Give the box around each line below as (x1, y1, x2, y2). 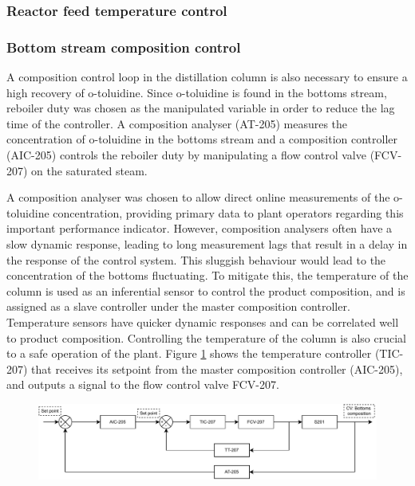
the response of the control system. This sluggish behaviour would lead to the (6, 251, 386, 268)
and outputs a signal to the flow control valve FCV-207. (6, 376, 279, 393)
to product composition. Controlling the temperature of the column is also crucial (6, 329, 406, 346)
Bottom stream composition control (6, 37, 241, 57)
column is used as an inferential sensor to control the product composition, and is (6, 282, 405, 299)
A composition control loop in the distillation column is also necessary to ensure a (6, 69, 408, 85)
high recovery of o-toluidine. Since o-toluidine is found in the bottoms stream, (6, 84, 387, 100)
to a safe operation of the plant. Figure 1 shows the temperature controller (6, 345, 372, 362)
